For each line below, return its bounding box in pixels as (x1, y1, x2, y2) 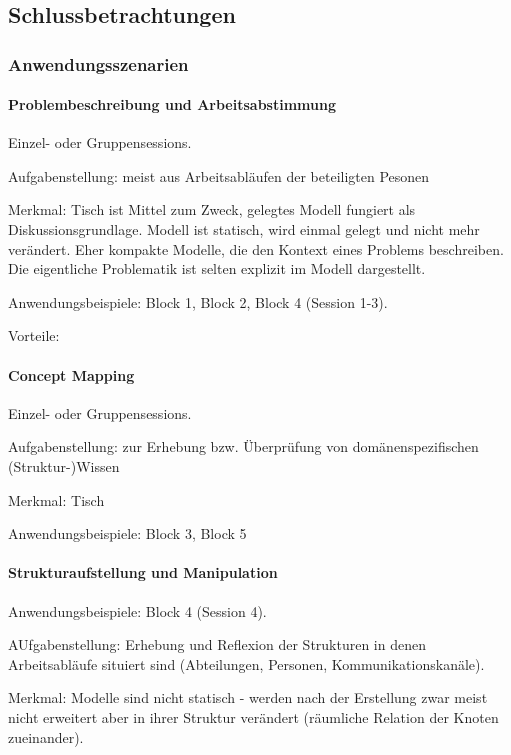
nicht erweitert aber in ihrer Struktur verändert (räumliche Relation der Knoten (8, 706, 499, 727)
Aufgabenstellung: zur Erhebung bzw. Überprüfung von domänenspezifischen (8, 436, 479, 457)
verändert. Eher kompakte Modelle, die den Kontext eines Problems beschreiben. (8, 238, 504, 259)
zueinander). (8, 726, 84, 747)
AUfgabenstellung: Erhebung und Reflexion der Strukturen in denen (8, 634, 426, 655)
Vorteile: (8, 325, 60, 346)
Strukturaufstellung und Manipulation (8, 562, 278, 583)
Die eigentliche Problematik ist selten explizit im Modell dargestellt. (8, 258, 426, 279)
